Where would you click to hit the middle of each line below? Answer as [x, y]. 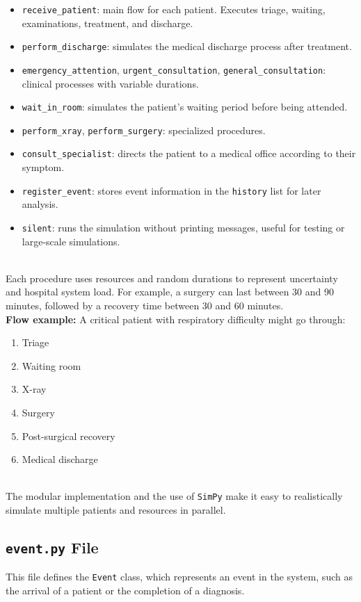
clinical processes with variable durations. [110, 83]
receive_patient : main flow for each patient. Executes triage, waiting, [174, 9]
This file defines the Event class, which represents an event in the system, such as [179, 577]
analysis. [40, 204]
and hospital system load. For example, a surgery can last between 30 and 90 [170, 292]
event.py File [52, 547]
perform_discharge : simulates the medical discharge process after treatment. [187, 46]
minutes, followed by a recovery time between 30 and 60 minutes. [145, 305]
